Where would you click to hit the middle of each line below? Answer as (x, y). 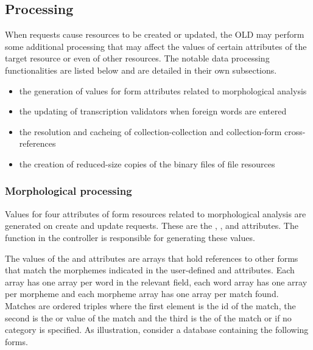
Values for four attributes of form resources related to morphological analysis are (156, 213)
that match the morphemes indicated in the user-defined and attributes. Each (150, 270)
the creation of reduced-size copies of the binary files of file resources (147, 163)
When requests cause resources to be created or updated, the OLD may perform (155, 34)
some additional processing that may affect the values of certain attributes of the (156, 46)
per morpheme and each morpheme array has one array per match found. (142, 294)
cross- (295, 131)
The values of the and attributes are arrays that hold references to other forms (152, 258)
